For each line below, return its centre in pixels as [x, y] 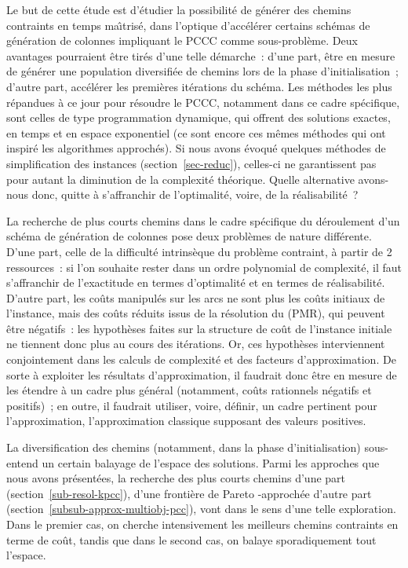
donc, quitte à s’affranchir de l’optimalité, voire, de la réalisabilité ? [195, 194]
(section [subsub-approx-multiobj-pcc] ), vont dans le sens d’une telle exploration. [201, 509]
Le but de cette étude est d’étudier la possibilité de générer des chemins [179, 9]
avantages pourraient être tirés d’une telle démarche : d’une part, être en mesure [201, 55]
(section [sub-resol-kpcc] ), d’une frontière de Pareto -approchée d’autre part [189, 493]
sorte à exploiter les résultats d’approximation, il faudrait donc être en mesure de [202, 374]
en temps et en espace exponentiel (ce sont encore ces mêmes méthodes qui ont [196, 132]
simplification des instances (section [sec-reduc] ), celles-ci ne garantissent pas [191, 163]
